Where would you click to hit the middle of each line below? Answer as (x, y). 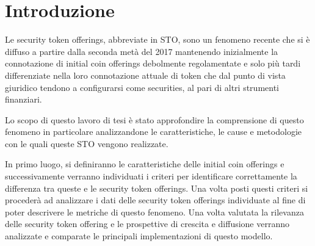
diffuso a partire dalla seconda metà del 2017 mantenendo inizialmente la (142, 51)
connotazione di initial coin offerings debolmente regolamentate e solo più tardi (153, 63)
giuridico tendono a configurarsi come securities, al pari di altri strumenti (142, 87)
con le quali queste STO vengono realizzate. (87, 143)
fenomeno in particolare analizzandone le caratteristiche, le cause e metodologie (153, 132)
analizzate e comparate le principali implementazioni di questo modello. (139, 236)
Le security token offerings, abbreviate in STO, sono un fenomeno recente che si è (157, 39)
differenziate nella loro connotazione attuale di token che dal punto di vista (145, 75)
